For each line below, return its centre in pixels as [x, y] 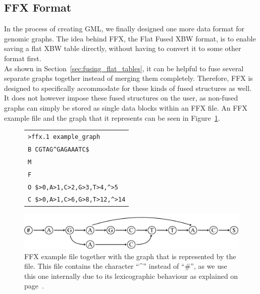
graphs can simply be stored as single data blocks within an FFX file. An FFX [126, 107]
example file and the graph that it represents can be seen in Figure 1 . [112, 117]
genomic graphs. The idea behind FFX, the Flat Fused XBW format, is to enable [130, 38]
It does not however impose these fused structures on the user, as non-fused [121, 98]
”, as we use [209, 266]
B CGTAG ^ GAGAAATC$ [59, 149]
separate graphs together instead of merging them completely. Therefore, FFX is [128, 78]
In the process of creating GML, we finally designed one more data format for [124, 29]
